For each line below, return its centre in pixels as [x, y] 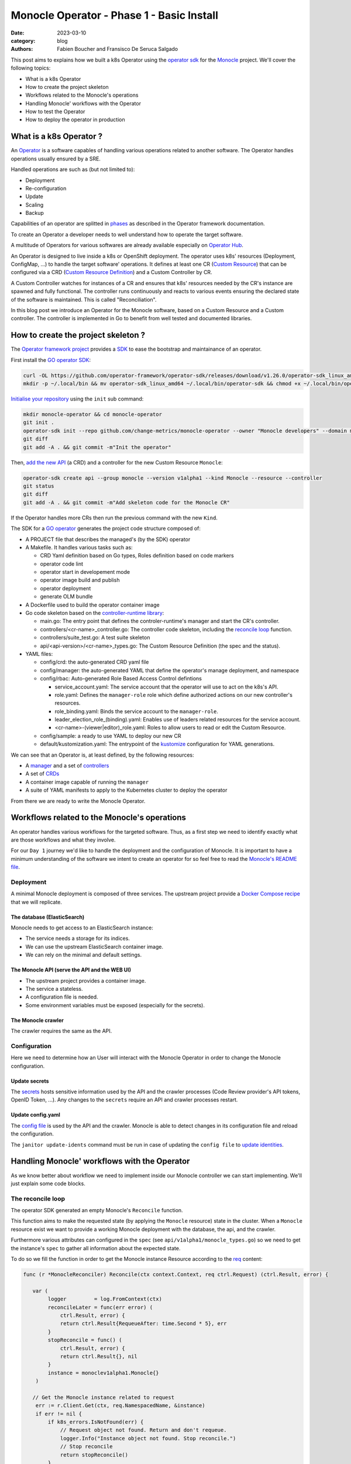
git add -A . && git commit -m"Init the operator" [97, 447]
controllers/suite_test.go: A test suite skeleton [95, 638]
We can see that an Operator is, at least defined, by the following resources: [102, 755]
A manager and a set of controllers [67, 766]
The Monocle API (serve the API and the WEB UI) [71, 970]
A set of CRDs [42, 774]
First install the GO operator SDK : [51, 360]
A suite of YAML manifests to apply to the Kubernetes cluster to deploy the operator [126, 790]
